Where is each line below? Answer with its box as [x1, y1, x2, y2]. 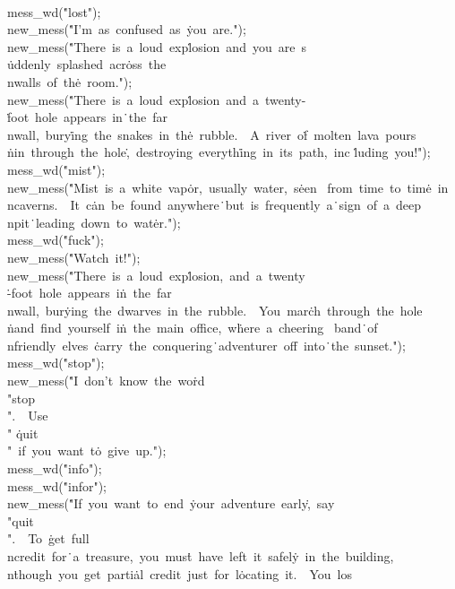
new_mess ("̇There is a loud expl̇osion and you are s [7, 37, 306, 56]
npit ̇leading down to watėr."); [7, 212, 181, 231]
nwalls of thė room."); [7, 72, 133, 91]
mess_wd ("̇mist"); [7, 160, 106, 178]
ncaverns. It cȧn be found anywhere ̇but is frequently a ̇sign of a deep [7, 195, 422, 214]
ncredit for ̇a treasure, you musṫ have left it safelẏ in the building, [7, 547, 394, 565]
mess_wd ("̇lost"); [7, 2, 101, 21]
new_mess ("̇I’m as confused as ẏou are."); [7, 20, 246, 39]
